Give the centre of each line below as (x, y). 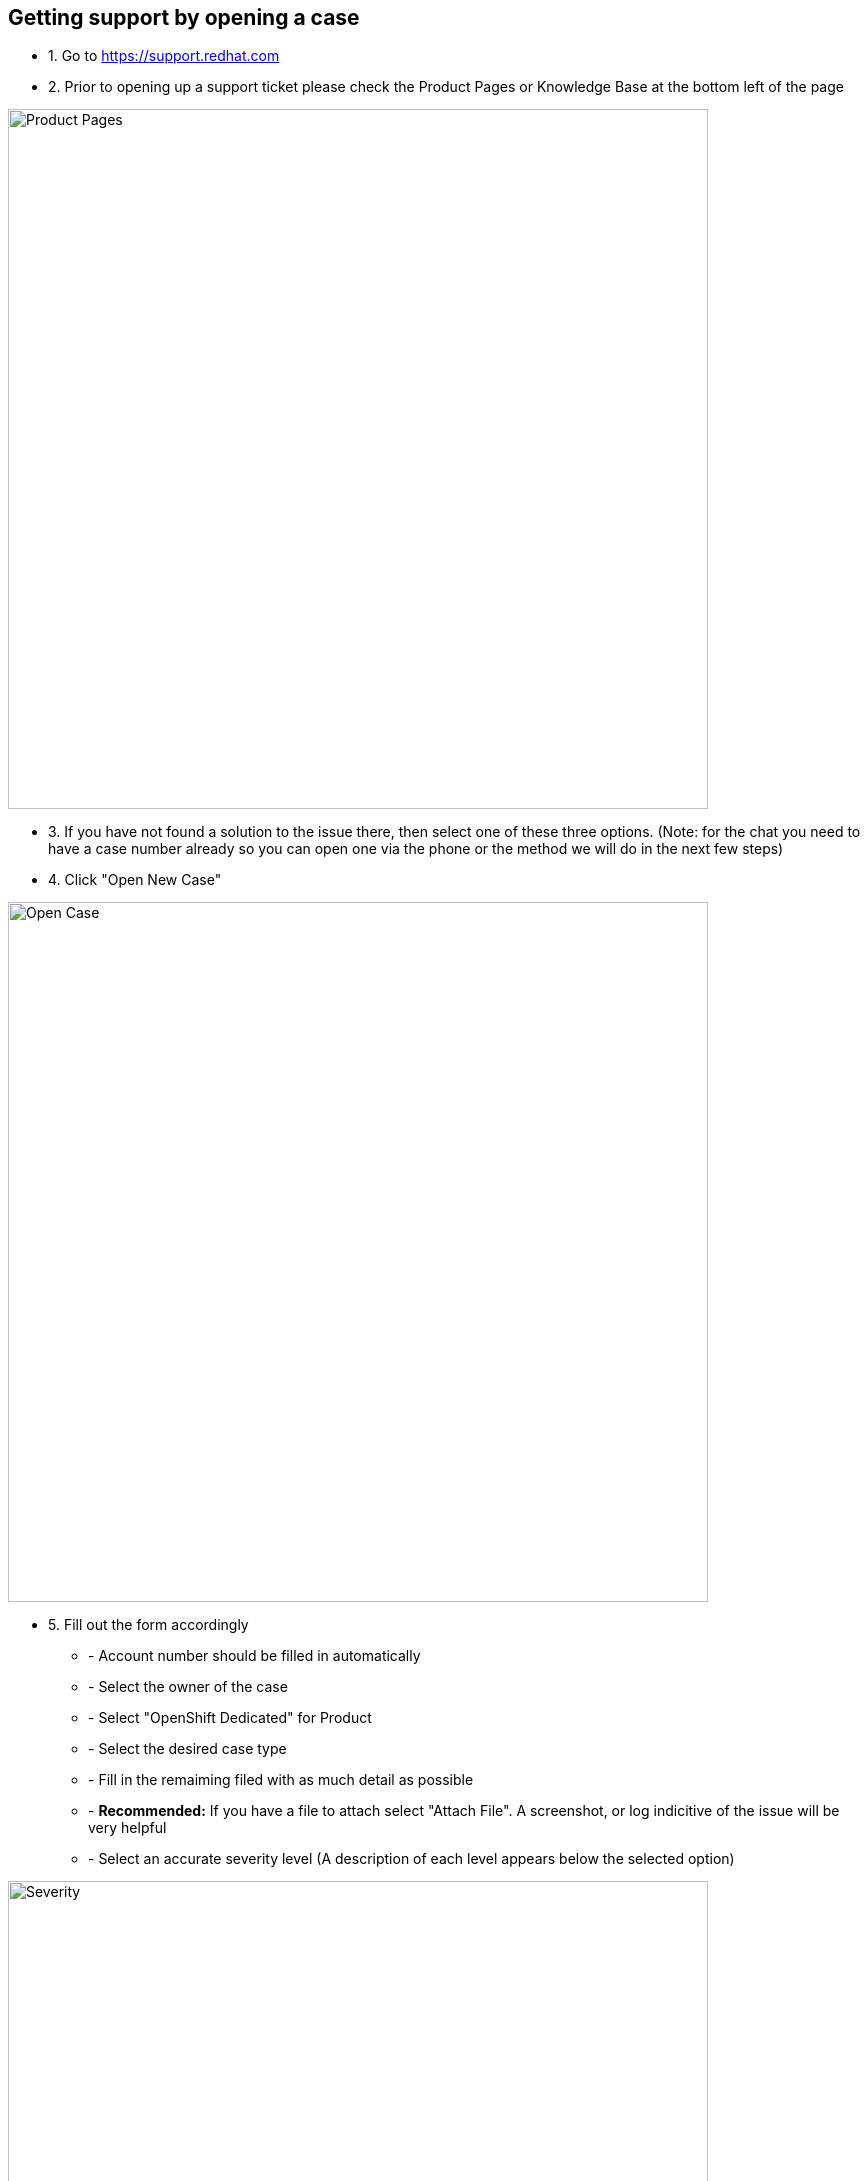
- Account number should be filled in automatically (254, 1656)
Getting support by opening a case (184, 17)
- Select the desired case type (187, 1749)
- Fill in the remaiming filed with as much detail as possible (281, 1780)
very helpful (127, 1828)
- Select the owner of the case (188, 1687)
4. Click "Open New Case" (135, 880)
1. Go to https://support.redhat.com (164, 56)
